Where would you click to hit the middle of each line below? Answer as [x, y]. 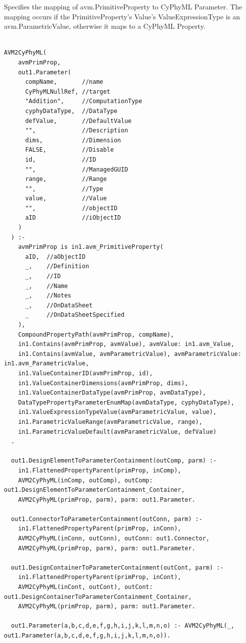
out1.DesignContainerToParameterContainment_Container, [98, 597]
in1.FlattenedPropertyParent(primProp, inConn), [99, 529]
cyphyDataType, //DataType [71, 111]
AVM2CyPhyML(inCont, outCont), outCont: [85, 587]
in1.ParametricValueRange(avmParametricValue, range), [110, 422]
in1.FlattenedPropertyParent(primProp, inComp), [99, 470]
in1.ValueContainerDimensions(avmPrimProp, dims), [103, 383]
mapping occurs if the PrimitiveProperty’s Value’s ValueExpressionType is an [122, 16]
